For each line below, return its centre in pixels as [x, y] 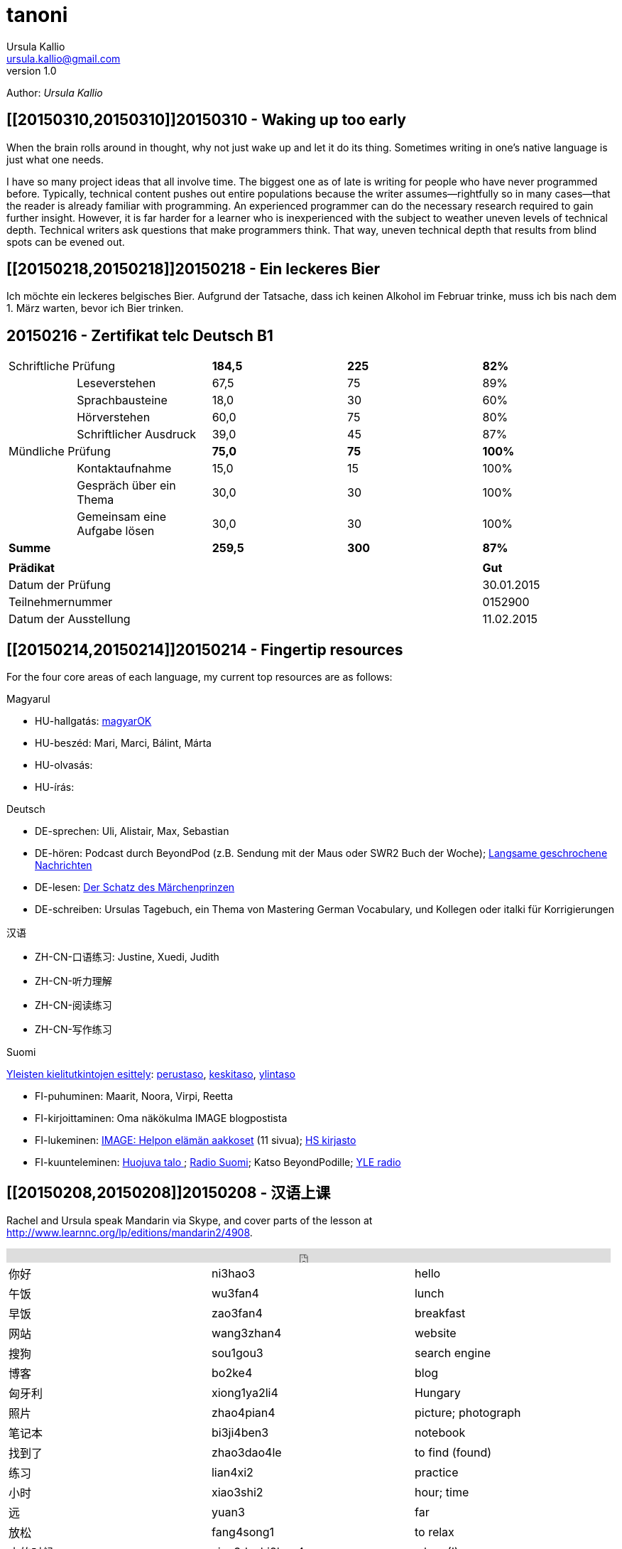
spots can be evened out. [66, 242]
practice [436, 1472]
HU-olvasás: [64, 765]
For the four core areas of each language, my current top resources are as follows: [200, 677]
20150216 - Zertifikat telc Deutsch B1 [140, 335]
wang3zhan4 [246, 1333]
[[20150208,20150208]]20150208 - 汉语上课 [169, 1192]
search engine [452, 1353]
